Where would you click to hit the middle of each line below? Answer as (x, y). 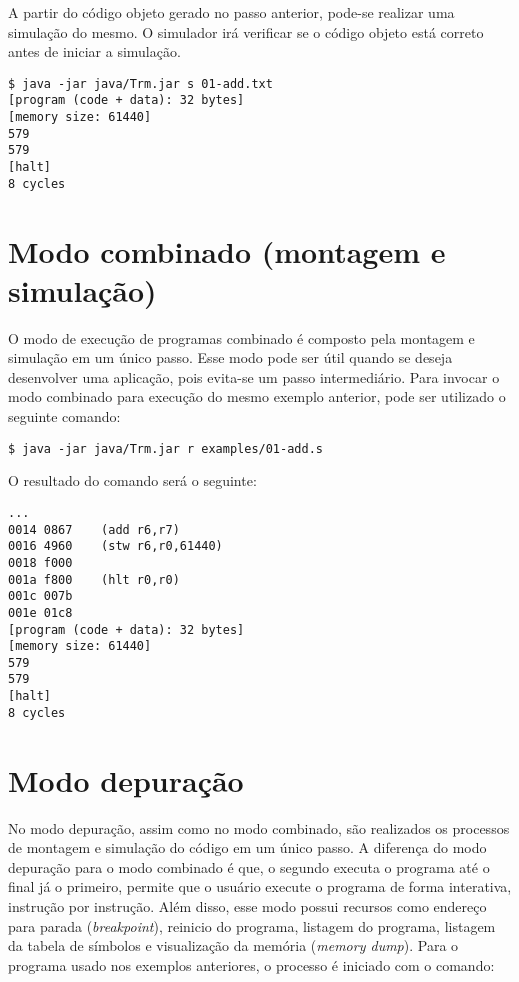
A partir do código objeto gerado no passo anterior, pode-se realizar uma (231, 12)
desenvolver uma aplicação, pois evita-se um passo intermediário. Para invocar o (254, 376)
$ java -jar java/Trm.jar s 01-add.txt (140, 83)
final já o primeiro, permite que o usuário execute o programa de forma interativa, (260, 886)
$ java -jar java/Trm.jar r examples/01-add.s (165, 448)
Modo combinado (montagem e (227, 250)
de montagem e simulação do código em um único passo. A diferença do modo (247, 847)
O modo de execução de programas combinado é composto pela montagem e (241, 337)
